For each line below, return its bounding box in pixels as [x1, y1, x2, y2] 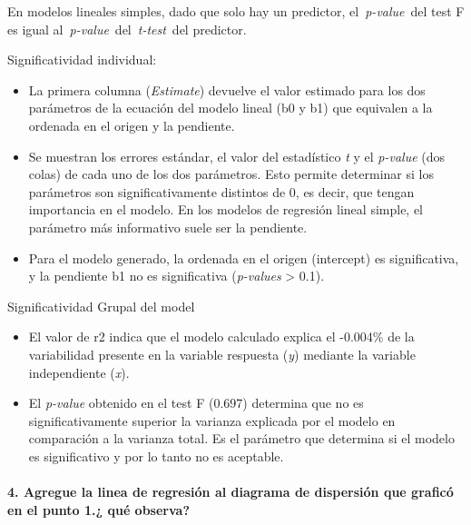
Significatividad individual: [7, 50, 157, 69]
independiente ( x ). [28, 362, 130, 381]
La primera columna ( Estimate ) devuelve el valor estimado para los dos [28, 80, 426, 99]
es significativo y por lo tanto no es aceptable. [28, 446, 284, 465]
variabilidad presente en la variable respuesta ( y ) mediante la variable [28, 344, 416, 363]
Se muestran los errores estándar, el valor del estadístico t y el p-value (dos [28, 146, 446, 165]
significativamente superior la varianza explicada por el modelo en [28, 411, 396, 430]
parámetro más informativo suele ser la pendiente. [28, 217, 308, 236]
